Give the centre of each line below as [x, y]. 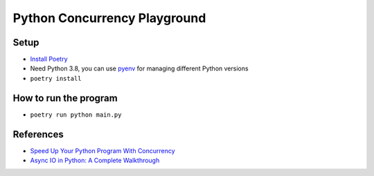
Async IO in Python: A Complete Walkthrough [95, 160]
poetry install [56, 78]
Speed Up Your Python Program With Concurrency [103, 150]
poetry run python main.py [76, 115]
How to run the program [65, 98]
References [38, 134]
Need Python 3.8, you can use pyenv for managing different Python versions [139, 68]
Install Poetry [49, 59]
